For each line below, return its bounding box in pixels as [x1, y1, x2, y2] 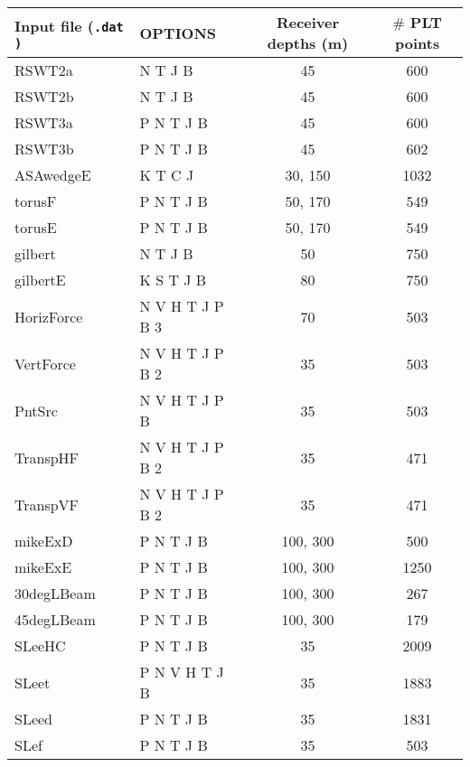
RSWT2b [14, 86, 74, 107]
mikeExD [14, 530, 73, 551]
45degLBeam [14, 609, 96, 630]
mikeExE [14, 557, 72, 577]
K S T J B [139, 269, 207, 290]
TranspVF [14, 493, 80, 515]
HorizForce [14, 305, 83, 327]
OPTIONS [139, 22, 217, 43]
